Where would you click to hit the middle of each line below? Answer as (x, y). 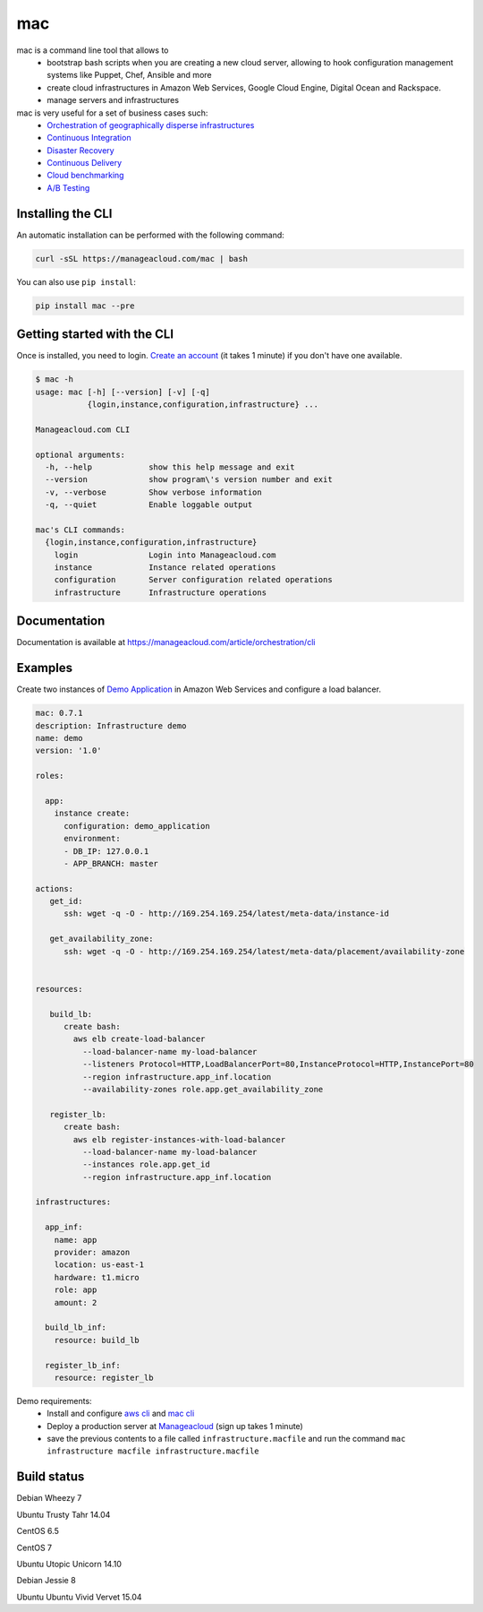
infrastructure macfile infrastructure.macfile (153, 1451)
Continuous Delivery (85, 163)
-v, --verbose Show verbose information (154, 492)
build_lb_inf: (76, 1328)
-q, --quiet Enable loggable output (149, 505)
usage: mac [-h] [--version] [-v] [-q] (123, 392)
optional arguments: (80, 454)
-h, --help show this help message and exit (170, 467)
